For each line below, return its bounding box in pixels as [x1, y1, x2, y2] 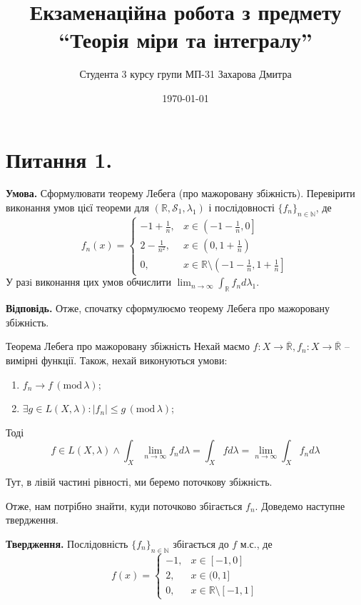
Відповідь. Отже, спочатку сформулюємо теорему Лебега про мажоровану [6, 301, 330, 316]
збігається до [173, 536, 229, 551]
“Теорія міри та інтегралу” [59, 25, 312, 54]
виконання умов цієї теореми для [6, 200, 149, 215]
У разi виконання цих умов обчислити [6, 274, 171, 289]
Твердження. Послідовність [6, 536, 128, 551]
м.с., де [240, 536, 273, 551]
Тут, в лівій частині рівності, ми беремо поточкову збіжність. [6, 474, 273, 489]
